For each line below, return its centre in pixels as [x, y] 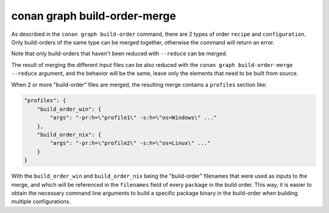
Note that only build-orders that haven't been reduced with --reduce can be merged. [119, 54]
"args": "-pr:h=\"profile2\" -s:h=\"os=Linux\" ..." [130, 143]
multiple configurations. [41, 201]
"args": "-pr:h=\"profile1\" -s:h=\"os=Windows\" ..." [133, 118]
